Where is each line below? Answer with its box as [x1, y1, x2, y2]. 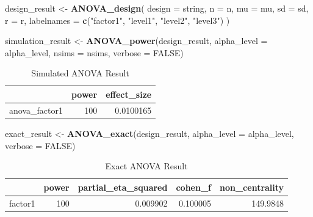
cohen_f [176, 180, 212, 193]
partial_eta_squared [77, 180, 168, 193]
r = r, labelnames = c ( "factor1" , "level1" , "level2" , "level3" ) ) [5, 13, 230, 26]
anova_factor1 [9, 103, 63, 116]
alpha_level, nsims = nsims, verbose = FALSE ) [5, 46, 184, 59]
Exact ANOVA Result [105, 160, 188, 172]
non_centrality [220, 180, 284, 193]
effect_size [106, 87, 152, 100]
